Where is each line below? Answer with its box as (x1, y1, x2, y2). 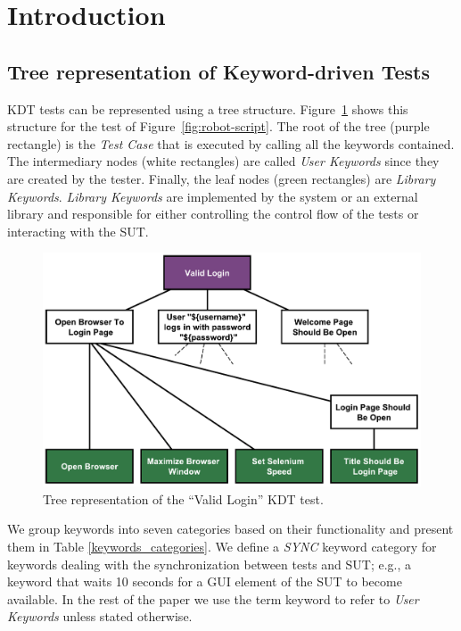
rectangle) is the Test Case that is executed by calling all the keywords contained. (7, 134, 455, 153)
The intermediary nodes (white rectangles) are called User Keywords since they (7, 152, 440, 170)
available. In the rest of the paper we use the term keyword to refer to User (7, 589, 419, 608)
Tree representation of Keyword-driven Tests (7, 57, 430, 85)
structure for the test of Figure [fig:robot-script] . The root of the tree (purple (7, 117, 430, 136)
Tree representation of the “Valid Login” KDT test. (43, 489, 324, 508)
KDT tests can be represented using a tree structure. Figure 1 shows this (7, 99, 408, 118)
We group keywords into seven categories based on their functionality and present (7, 519, 454, 538)
